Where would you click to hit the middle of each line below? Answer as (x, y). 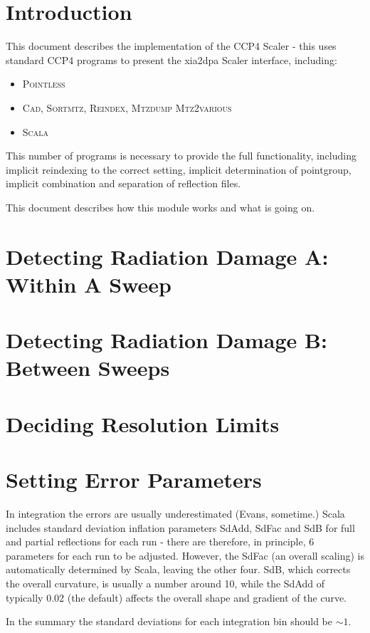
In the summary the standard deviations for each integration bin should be (169, 621)
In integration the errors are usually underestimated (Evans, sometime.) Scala (175, 514)
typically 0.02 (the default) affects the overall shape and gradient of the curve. (176, 597)
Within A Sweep (89, 284)
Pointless (44, 84)
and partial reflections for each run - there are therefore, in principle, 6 (160, 542)
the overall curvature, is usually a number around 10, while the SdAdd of (165, 584)
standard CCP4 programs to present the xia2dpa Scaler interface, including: (171, 59)
